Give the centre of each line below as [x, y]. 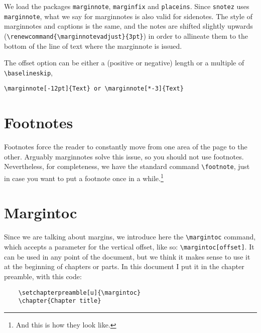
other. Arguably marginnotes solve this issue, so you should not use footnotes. [124, 156]
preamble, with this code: [43, 276]
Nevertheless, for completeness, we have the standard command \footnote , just [127, 166]
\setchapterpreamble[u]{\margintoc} [80, 293]
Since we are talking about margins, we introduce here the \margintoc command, [130, 237]
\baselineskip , [28, 72]
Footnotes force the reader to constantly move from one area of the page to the [126, 147]
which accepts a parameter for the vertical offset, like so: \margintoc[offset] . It [129, 247]
